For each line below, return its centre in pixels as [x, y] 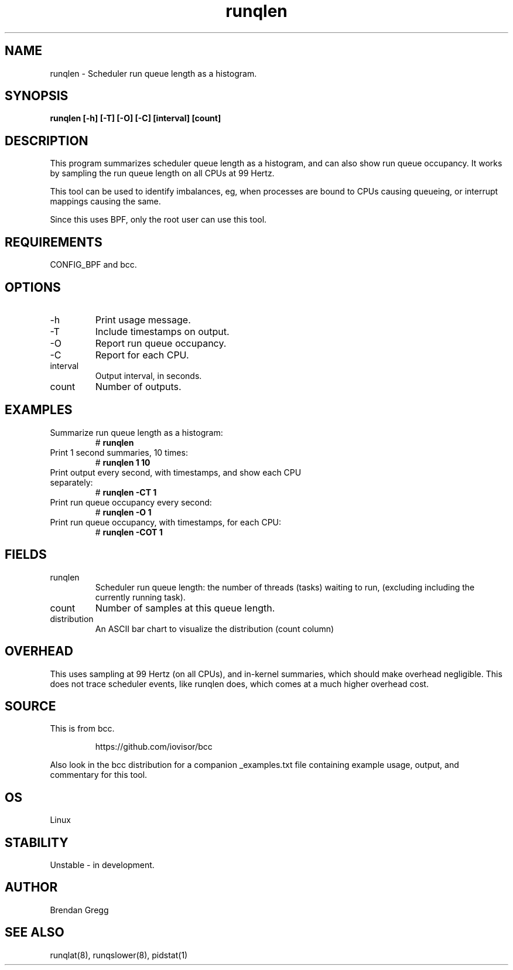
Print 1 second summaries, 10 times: [119, 452]
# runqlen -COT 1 [129, 532]
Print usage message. [143, 320]
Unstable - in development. [102, 865]
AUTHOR [31, 887]
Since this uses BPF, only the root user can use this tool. [158, 220]
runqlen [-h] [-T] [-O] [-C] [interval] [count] [136, 118]
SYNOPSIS [37, 96]
